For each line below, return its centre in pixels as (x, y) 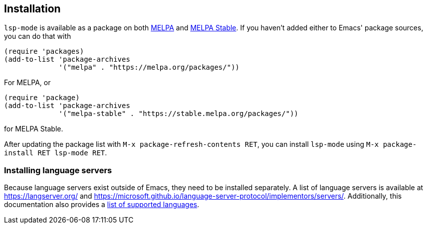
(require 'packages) (44, 52)
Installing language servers (58, 170)
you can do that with (38, 36)
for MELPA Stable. (34, 129)
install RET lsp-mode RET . (56, 153)
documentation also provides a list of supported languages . (102, 205)
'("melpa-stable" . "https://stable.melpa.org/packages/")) (179, 114)
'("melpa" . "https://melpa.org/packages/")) (149, 67)
